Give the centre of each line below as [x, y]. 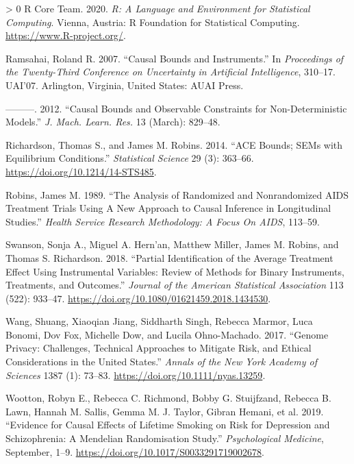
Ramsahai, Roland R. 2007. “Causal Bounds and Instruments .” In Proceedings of [175, 58]
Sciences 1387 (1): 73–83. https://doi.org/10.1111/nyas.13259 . [136, 375]
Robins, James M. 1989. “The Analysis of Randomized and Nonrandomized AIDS [177, 194]
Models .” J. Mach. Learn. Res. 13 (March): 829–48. [113, 122]
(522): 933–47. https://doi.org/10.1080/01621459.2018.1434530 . [138, 298]
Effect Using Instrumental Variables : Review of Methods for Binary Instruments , [175, 271]
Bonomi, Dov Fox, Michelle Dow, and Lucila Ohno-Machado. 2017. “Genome [167, 334]
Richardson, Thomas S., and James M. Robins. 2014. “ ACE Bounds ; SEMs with [174, 144]
